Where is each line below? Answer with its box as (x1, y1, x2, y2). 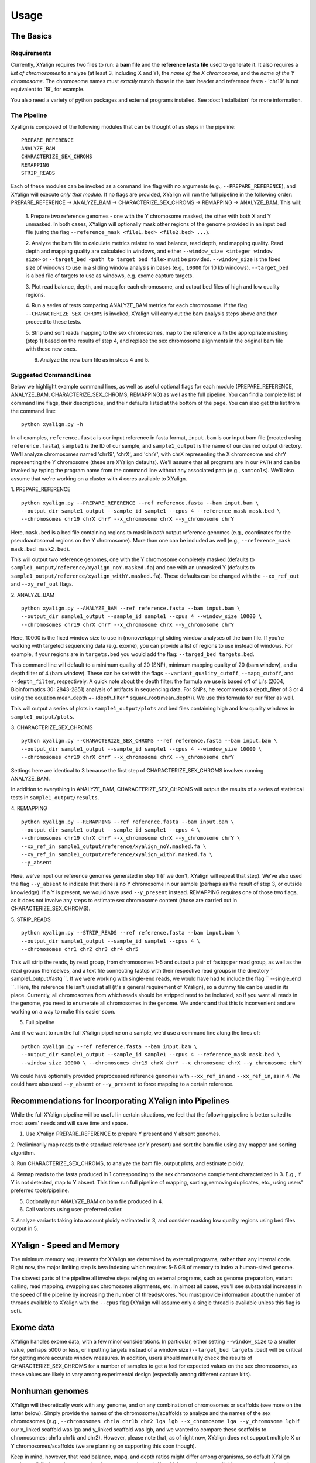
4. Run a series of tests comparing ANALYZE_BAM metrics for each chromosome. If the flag (25, 302, 248, 309)
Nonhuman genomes (11, 1386, 89, 1396)
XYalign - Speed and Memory (11, 1240, 120, 1250)
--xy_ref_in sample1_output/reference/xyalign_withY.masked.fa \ (21, 851, 213, 858)
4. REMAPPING (11, 805, 47, 812)
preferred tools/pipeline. (11, 1187, 70, 1194)
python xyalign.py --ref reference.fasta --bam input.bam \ (21, 1043, 197, 1050)
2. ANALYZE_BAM (11, 591, 55, 598)
